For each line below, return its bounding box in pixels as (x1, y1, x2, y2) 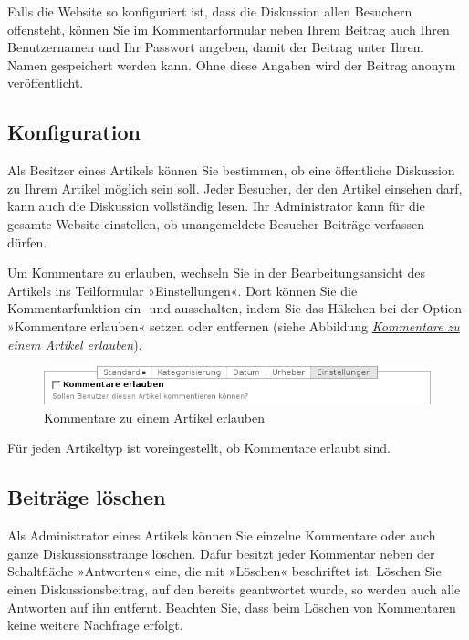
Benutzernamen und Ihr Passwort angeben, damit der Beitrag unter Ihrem (7, 37, 424, 57)
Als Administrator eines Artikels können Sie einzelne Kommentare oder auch (7, 526, 436, 545)
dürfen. (7, 232, 47, 251)
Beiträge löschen (7, 483, 166, 511)
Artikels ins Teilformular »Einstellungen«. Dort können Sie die (7, 280, 358, 299)
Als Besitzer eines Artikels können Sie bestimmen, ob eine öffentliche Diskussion (7, 161, 455, 180)
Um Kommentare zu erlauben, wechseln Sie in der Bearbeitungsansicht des (7, 263, 425, 282)
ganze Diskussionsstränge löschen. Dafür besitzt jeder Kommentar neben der (7, 543, 435, 562)
